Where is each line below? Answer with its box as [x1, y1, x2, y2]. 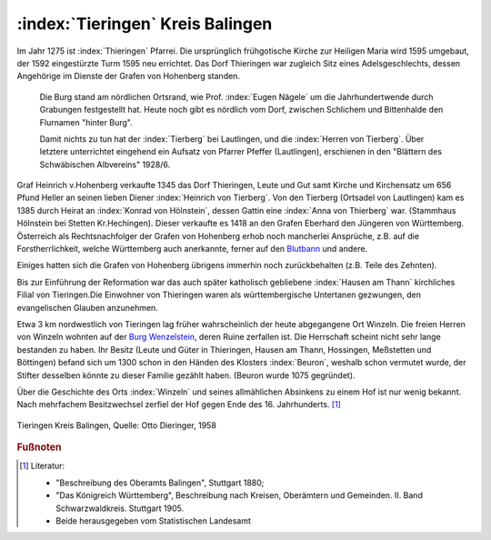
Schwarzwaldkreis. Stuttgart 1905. [55, 503, 185, 514]
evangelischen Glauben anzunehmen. [16, 302, 158, 313]
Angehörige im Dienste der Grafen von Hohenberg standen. [16, 71, 241, 82]
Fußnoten [16, 441, 62, 454]
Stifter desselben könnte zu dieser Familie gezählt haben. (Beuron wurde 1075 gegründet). [16, 369, 356, 381]
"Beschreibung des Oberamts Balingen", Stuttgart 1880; [55, 477, 265, 488]
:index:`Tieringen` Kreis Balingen [16, 14, 273, 34]
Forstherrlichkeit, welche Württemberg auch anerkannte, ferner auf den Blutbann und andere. [16, 244, 368, 255]
